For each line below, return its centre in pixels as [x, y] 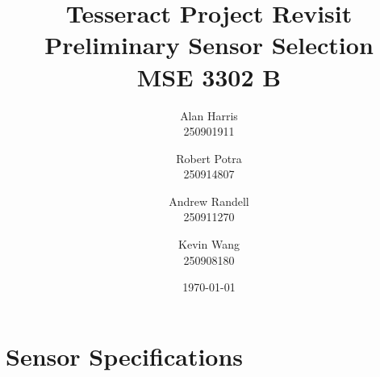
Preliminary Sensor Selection [209, 45]
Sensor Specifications [125, 356]
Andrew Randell [209, 201]
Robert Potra [209, 158]
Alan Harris [209, 115]
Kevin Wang [209, 244]
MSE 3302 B [209, 76]
